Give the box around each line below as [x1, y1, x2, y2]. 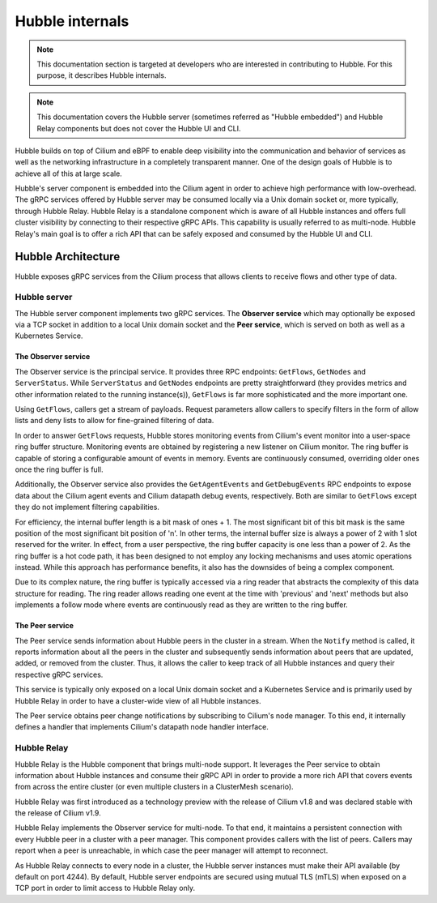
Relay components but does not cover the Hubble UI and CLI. [36, 123, 241, 133]
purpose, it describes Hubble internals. [36, 71, 167, 80]
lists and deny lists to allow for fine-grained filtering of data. [15, 416, 214, 426]
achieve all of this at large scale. [15, 169, 123, 178]
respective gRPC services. [15, 670, 104, 679]
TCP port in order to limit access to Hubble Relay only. [15, 884, 196, 893]
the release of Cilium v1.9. [15, 808, 101, 818]
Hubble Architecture [15, 250, 121, 263]
